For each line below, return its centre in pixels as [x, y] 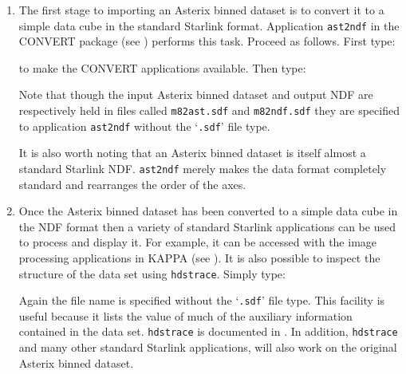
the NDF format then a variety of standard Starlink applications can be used [207, 226]
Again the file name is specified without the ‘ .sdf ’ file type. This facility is [202, 300]
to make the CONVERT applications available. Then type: [162, 67]
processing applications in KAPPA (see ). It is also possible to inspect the [199, 257]
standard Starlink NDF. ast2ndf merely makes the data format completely [203, 168]
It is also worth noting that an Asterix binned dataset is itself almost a [192, 153]
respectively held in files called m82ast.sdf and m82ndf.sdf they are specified [209, 110]
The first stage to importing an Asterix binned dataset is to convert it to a [201, 10]
